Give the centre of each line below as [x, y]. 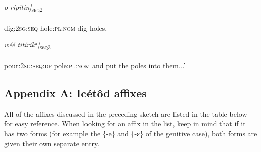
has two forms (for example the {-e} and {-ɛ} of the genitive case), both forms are [131, 134]
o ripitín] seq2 [23, 7]
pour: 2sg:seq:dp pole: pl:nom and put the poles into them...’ [95, 66]
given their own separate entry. [52, 143]
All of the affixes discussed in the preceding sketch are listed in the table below [126, 113]
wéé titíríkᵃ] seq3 [27, 45]
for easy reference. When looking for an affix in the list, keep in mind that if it [125, 124]
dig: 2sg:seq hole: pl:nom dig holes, [56, 27]
